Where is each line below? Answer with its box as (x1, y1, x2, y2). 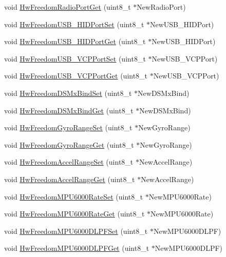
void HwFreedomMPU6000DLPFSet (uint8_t (4, 225, 148, 236)
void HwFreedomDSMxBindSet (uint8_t (4, 87, 132, 98)
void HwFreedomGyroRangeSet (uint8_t (4, 122, 133, 133)
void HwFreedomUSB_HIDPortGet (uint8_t (4, 36, 146, 47)
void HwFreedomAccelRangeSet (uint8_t (4, 156, 134, 167)
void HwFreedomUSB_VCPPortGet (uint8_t (4, 70, 148, 81)
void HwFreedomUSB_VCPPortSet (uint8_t (4, 53, 146, 64)
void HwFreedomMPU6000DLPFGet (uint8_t (4, 243, 149, 253)
